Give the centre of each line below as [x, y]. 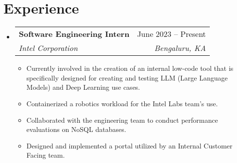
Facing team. [46, 155]
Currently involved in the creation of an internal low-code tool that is [130, 68]
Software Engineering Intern [74, 34]
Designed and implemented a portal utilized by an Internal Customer [129, 145]
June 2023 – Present [171, 34]
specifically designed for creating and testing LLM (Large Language [127, 77]
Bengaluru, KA [180, 48]
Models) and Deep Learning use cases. [83, 87]
